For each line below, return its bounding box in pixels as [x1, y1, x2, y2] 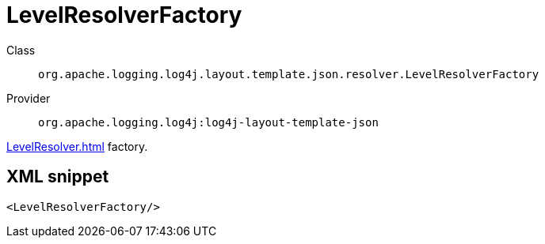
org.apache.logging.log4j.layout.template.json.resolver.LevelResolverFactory [38, 67, 539, 81]
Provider [6, 91, 51, 105]
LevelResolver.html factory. [6, 139, 148, 153]
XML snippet [6, 167, 109, 187]
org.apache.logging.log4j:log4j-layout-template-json [38, 115, 379, 129]
